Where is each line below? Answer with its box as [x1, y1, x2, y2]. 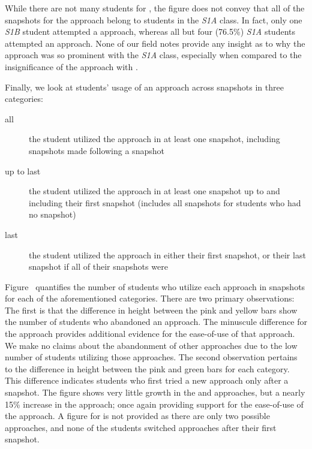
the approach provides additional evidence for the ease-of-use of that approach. [5, 327, 295, 340]
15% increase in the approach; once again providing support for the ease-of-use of [5, 397, 304, 410]
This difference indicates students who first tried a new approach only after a [5, 374, 289, 387]
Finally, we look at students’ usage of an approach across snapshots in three [5, 80, 284, 93]
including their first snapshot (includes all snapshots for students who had [29, 196, 301, 209]
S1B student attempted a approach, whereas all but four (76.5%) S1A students [5, 25, 295, 38]
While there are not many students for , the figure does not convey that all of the [5, 2, 305, 14]
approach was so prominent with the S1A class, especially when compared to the [5, 49, 302, 61]
